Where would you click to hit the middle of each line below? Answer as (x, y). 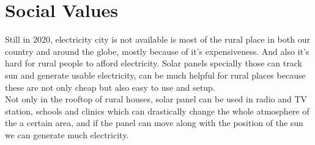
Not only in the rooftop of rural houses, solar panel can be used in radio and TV (156, 99)
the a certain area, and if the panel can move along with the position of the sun (154, 123)
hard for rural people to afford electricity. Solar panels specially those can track (154, 63)
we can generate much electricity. (67, 134)
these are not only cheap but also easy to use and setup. (110, 87)
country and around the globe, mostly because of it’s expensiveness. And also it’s (157, 51)
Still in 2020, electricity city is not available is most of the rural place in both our (157, 39)
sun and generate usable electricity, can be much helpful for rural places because (155, 75)
